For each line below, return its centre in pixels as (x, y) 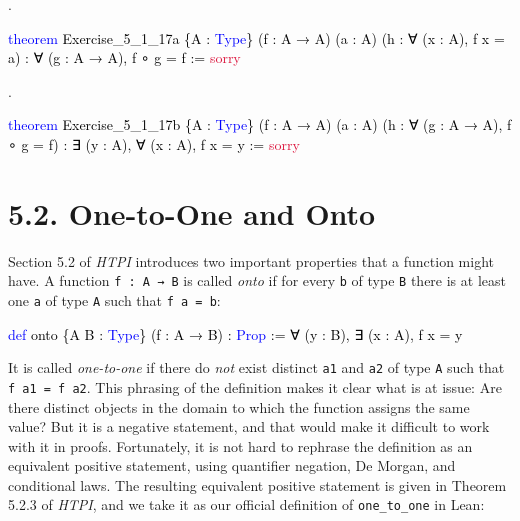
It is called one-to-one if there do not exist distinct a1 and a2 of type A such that (256, 367)
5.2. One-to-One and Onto (192, 212)
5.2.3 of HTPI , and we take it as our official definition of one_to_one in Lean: (246, 504)
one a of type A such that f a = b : (114, 299)
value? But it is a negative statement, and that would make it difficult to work (249, 426)
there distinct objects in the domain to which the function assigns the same (239, 406)
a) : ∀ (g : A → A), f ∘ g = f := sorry (124, 57)
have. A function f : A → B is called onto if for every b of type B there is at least (257, 280)
